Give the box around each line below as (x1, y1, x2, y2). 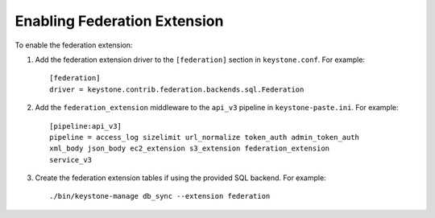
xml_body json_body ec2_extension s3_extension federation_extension (49, 144, 330, 153)
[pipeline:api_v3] (49, 121, 122, 130)
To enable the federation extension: (14, 40, 133, 50)
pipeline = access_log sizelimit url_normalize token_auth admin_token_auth (49, 133, 360, 142)
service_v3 (49, 155, 93, 164)
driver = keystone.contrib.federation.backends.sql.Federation (49, 84, 304, 94)
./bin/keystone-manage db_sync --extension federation (49, 191, 271, 201)
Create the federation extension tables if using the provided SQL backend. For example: (35, 173, 326, 183)
